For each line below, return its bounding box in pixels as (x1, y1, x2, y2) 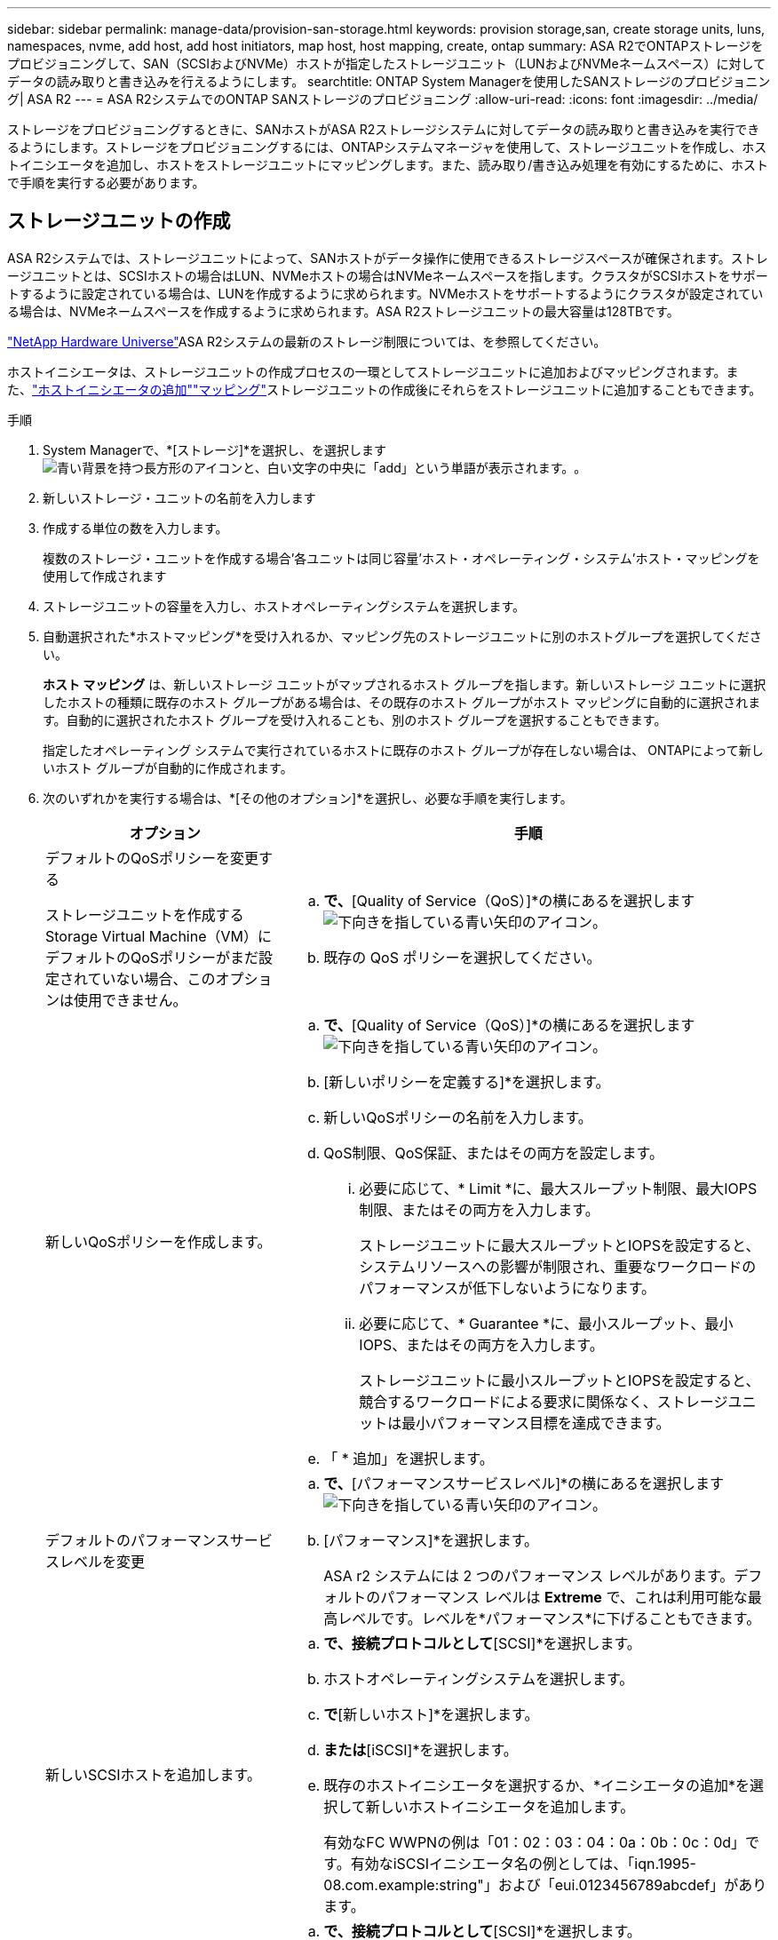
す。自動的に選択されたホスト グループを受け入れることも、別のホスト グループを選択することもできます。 (43, 712, 667, 727)
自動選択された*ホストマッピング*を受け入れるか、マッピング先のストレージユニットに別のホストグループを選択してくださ (43, 628, 762, 644)
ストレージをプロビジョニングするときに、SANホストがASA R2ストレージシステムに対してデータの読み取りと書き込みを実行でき (7, 122, 760, 137)
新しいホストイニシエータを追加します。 (365, 1797, 635, 1816)
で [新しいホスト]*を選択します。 (323, 1705, 539, 1723)
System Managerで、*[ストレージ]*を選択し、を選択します (43, 441, 387, 457)
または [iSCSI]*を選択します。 (323, 1740, 518, 1759)
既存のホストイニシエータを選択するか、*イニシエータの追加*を (323, 1776, 750, 1794)
